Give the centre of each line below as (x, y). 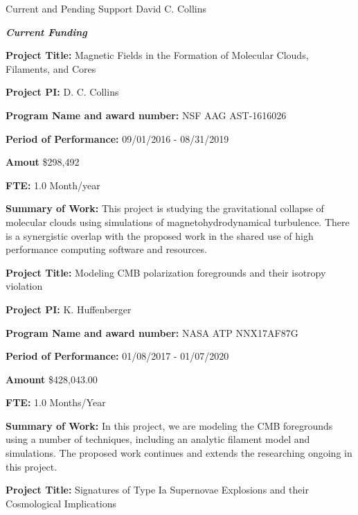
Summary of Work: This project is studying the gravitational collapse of (165, 208)
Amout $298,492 (43, 162)
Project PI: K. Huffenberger (69, 309)
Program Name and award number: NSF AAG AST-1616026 (146, 115)
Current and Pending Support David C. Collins (106, 8)
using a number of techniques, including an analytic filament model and (158, 439)
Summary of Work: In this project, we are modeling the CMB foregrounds (169, 425)
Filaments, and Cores (51, 68)
